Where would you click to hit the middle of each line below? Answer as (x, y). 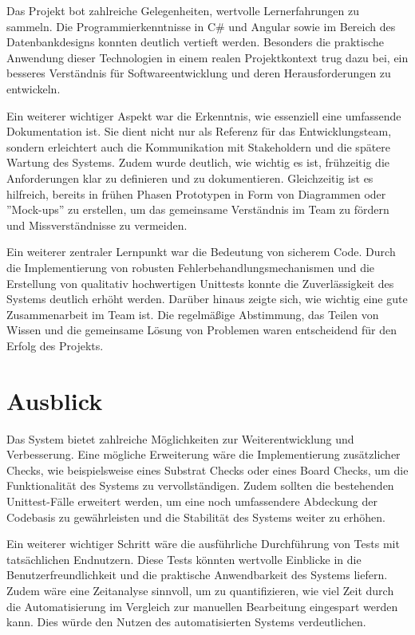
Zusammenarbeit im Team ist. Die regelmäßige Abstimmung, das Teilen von (193, 314)
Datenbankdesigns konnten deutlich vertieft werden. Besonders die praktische (196, 42)
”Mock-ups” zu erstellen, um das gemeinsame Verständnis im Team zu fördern (198, 209)
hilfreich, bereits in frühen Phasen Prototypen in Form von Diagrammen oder (196, 193)
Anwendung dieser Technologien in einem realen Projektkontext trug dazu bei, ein (207, 57)
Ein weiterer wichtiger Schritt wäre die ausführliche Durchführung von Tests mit (203, 544)
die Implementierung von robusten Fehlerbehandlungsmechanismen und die (191, 267)
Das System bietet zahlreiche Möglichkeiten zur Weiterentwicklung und (180, 438)
